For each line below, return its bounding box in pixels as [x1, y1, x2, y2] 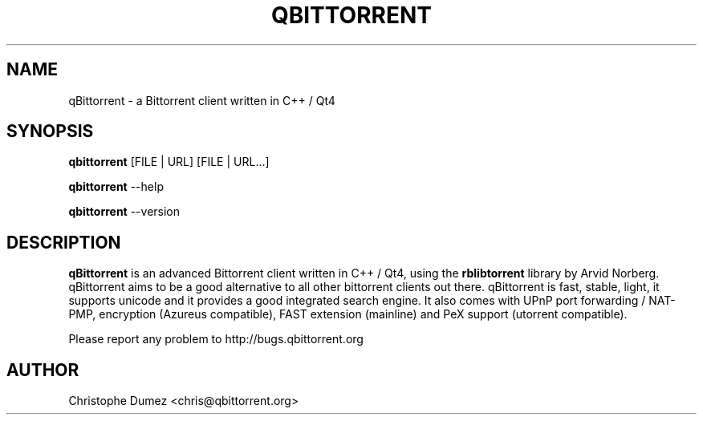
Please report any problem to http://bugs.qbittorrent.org [68, 332, 364, 346]
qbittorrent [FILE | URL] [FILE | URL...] [68, 155, 270, 169]
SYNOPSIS [6, 121, 94, 142]
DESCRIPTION [6, 232, 121, 253]
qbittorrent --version [68, 204, 181, 219]
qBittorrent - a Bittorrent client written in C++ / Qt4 [68, 93, 335, 107]
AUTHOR [6, 359, 79, 380]
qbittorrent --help [68, 180, 164, 194]
